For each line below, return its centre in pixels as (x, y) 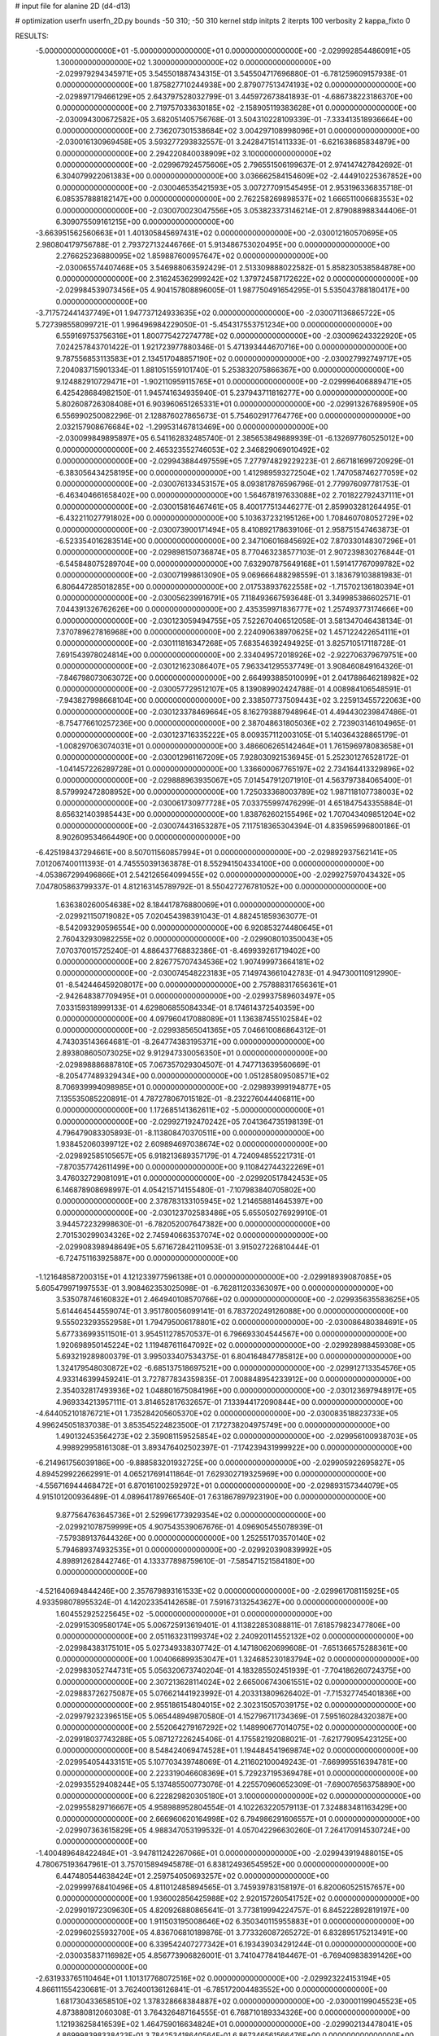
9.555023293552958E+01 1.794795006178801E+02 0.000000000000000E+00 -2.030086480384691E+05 (237, 1323)
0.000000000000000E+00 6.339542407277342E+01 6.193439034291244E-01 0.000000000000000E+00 (236, 1944)
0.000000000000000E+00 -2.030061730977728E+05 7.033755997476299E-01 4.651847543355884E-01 (235, 803)
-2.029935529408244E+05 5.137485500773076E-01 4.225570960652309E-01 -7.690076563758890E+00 (235, 1784)
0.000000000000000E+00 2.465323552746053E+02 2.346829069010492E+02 (193, 450)
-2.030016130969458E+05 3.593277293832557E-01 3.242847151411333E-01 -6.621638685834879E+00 (233, 142)
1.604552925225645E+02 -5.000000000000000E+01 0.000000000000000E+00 (194, 1613)
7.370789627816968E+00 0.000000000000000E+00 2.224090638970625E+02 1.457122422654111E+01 (233, 632)
